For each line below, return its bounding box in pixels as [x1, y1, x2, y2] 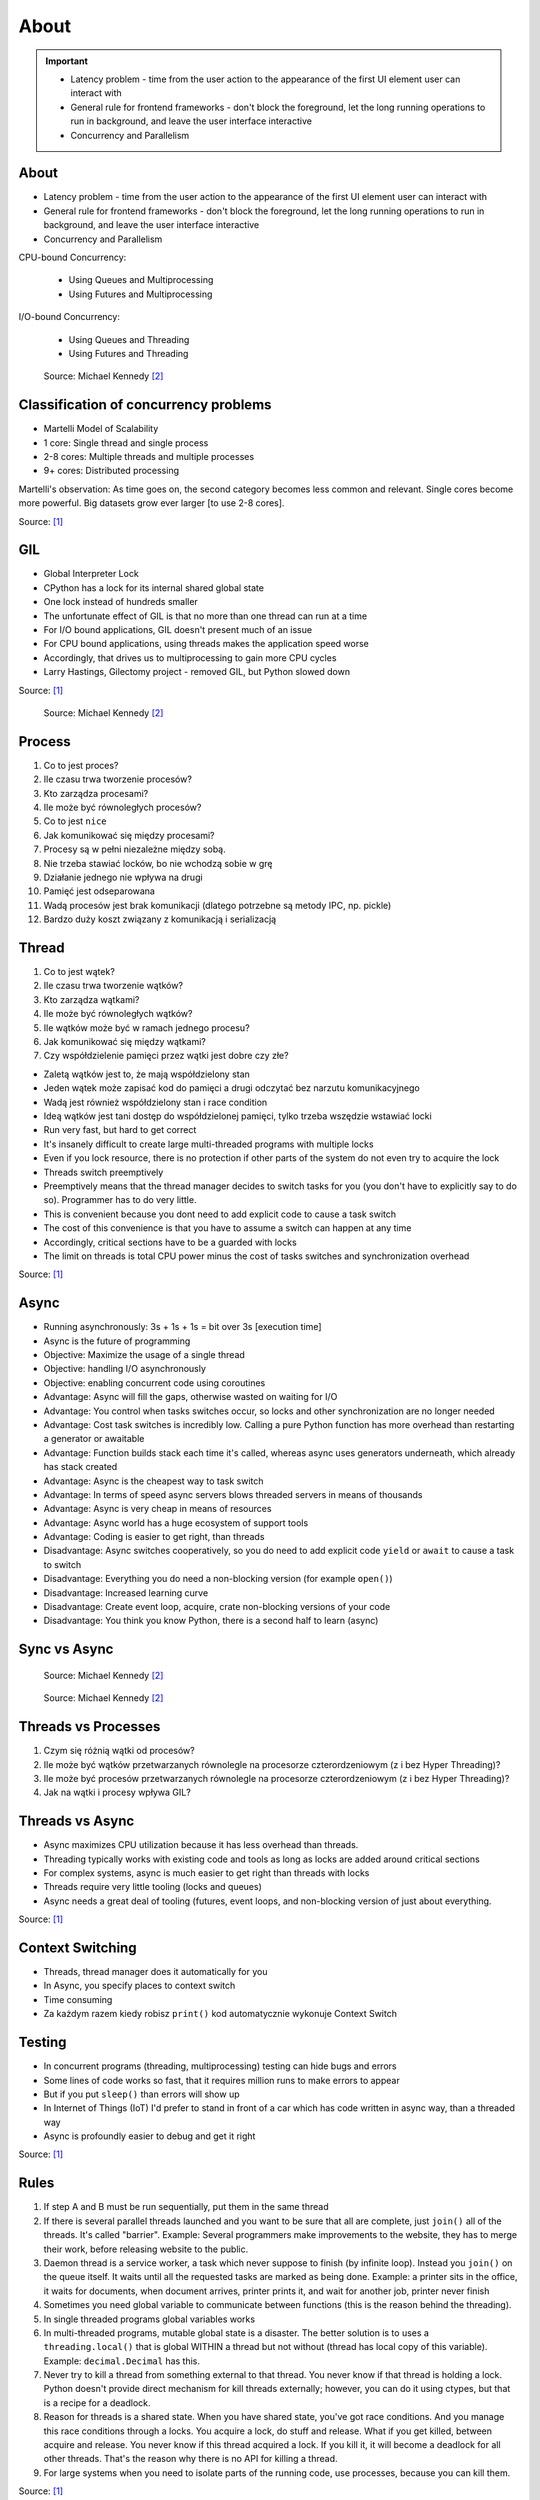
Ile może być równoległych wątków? [43, 1008, 193, 1020]
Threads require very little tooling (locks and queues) [43, 1881, 262, 1893]
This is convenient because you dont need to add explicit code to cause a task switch [43, 1208, 397, 1220]
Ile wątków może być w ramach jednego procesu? [43, 1021, 250, 1034]
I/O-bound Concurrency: [18, 311, 120, 323]
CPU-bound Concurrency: [18, 251, 127, 263]
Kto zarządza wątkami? [43, 993, 140, 1005]
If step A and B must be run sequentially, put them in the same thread [43, 2201, 329, 2213]
